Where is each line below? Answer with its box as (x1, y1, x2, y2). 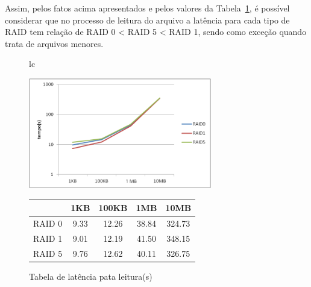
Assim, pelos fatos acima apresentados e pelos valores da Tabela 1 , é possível (5, 2, 290, 14)
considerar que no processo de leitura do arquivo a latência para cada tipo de (5, 13, 290, 26)
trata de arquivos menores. (5, 37, 104, 49)
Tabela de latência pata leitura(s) (29, 270, 152, 282)
